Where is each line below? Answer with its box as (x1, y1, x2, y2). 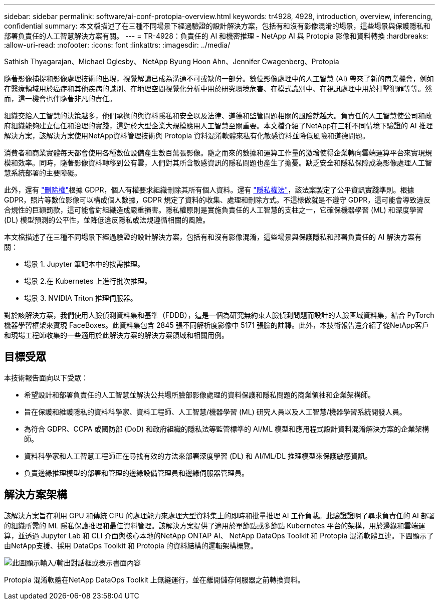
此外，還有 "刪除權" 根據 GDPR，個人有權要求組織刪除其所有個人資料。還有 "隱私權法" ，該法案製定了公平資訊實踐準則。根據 (4, 185, 414, 194)
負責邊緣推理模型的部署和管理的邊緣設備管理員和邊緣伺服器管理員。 (24, 468, 249, 477)
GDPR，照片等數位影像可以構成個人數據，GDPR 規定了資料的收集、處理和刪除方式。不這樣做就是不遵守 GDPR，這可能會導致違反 (4, 195, 431, 204)
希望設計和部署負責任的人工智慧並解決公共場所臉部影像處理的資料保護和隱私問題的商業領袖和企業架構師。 (24, 390, 375, 399)
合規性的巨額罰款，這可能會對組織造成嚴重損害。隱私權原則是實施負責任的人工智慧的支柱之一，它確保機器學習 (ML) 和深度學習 (4, 206, 423, 214)
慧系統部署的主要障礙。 (4, 168, 81, 177)
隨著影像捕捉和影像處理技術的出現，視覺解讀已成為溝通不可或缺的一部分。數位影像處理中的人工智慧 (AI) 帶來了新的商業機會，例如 (4, 74, 434, 83)
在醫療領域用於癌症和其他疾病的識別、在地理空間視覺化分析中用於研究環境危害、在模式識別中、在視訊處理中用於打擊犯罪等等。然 (4, 84, 432, 93)
